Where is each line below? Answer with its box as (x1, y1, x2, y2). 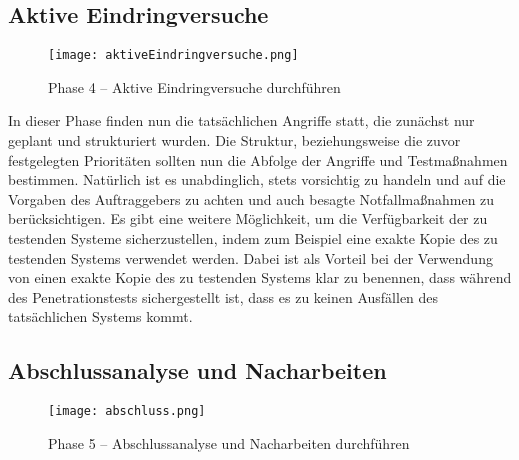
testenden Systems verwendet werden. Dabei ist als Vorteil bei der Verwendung (8, 247, 493, 268)
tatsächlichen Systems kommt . (8, 306, 193, 327)
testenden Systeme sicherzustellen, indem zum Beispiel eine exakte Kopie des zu (8, 228, 498, 249)
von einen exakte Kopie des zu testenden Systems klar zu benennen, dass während (8, 267, 512, 288)
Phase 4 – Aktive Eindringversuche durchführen (48, 76, 341, 97)
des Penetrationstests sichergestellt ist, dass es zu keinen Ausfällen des (8, 286, 439, 307)
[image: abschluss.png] (48, 404, 206, 419)
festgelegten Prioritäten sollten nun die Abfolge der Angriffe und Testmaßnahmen (8, 149, 508, 170)
